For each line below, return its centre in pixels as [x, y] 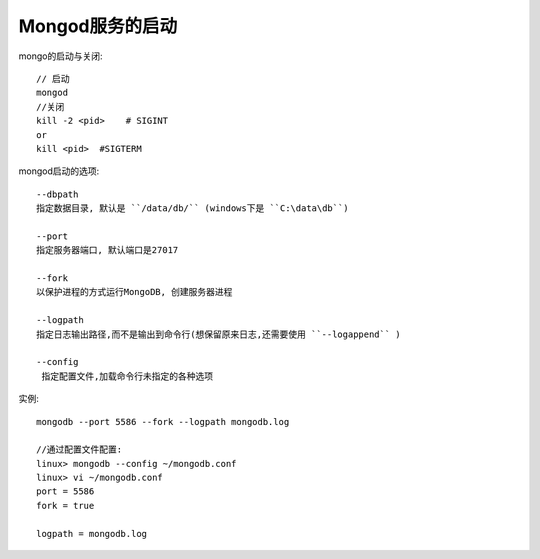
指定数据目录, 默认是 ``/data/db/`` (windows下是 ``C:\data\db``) [192, 208]
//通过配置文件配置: [79, 449]
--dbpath [57, 194]
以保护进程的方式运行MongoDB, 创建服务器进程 [134, 292]
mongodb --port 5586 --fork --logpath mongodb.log [163, 421]
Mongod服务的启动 [98, 26]
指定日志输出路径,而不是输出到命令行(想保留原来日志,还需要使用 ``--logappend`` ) [219, 334]
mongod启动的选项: [59, 171]
